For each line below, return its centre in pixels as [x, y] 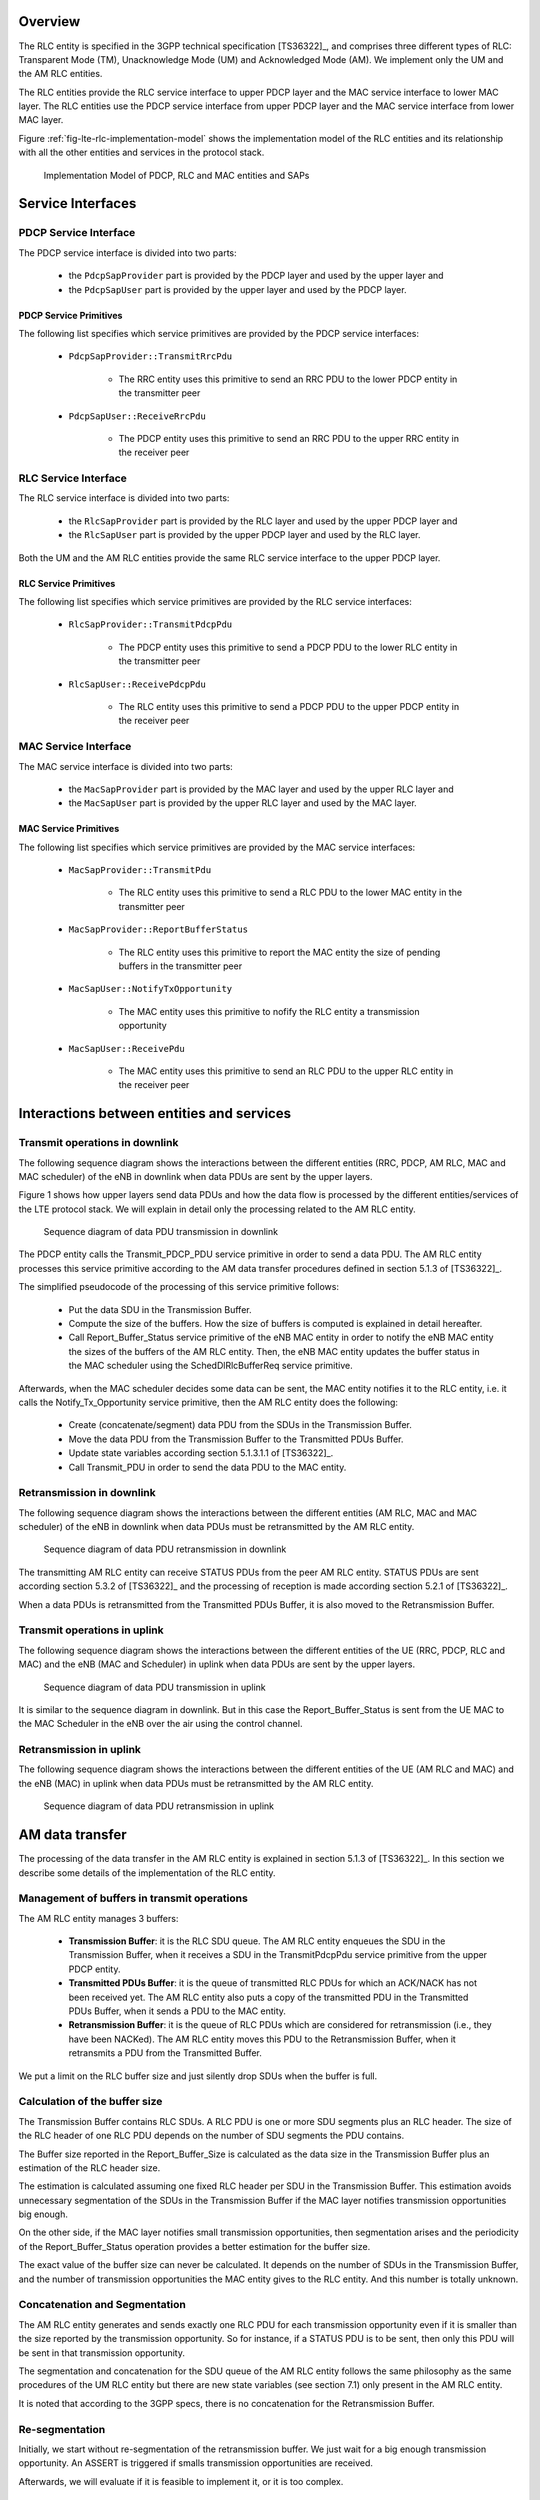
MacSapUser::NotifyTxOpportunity [150, 989]
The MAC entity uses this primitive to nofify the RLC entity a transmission [269, 1011]
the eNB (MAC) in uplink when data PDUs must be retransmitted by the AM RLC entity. [196, 1783]
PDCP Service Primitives [70, 315]
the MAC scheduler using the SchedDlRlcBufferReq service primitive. [211, 1366]
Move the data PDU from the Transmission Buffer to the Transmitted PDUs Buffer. [236, 1439]
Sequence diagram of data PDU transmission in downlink [161, 1232]
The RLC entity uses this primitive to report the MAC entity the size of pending [279, 952]
